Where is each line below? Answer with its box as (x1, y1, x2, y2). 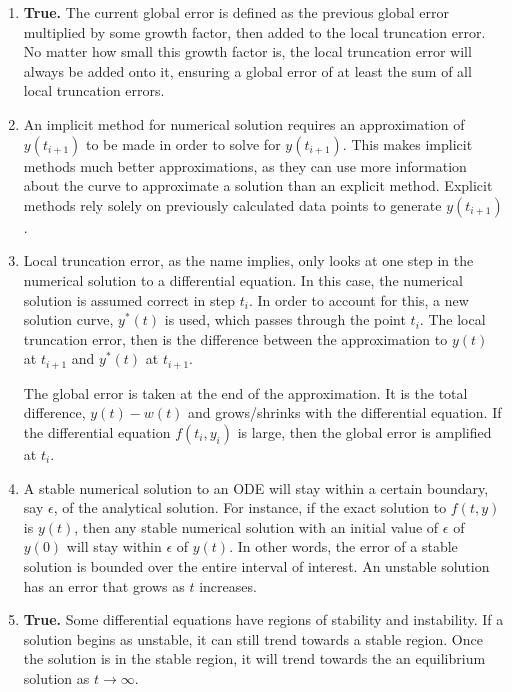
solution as (23, 667, 90, 688)
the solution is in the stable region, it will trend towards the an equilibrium (23, 648, 486, 669)
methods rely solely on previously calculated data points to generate (23, 194, 442, 215)
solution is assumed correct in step (23, 289, 236, 310)
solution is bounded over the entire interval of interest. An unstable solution (23, 555, 490, 576)
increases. (199, 575, 257, 596)
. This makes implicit (342, 133, 473, 154)
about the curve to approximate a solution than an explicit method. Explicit (23, 175, 493, 196)
